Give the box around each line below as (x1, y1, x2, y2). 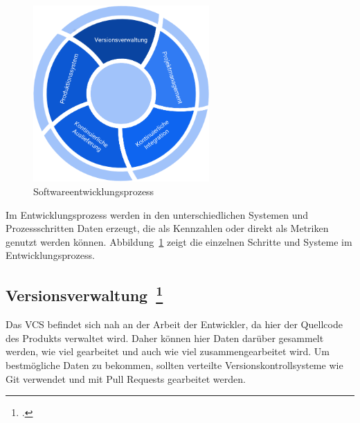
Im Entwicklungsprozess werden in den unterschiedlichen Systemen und (6, 207, 309, 222)
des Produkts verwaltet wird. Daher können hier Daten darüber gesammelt (6, 330, 324, 345)
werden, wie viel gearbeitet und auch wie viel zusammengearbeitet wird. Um (6, 344, 330, 359)
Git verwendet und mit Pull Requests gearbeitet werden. (6, 371, 246, 386)
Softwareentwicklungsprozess (33, 183, 154, 198)
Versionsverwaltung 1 (6, 282, 163, 306)
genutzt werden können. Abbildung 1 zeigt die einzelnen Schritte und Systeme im (6, 234, 352, 249)
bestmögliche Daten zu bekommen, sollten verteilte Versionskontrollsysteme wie (6, 357, 343, 372)
